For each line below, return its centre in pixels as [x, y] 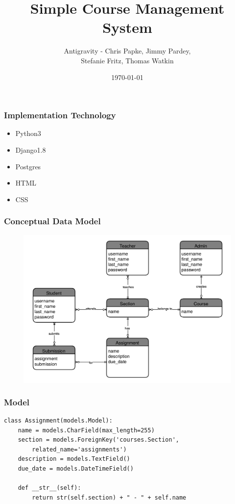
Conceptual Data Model [52, 221]
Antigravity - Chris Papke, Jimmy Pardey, [127, 51]
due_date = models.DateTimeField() [76, 469]
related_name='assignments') [79, 449]
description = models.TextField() [74, 459]
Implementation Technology [60, 115]
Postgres [28, 166]
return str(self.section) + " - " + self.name [109, 497]
